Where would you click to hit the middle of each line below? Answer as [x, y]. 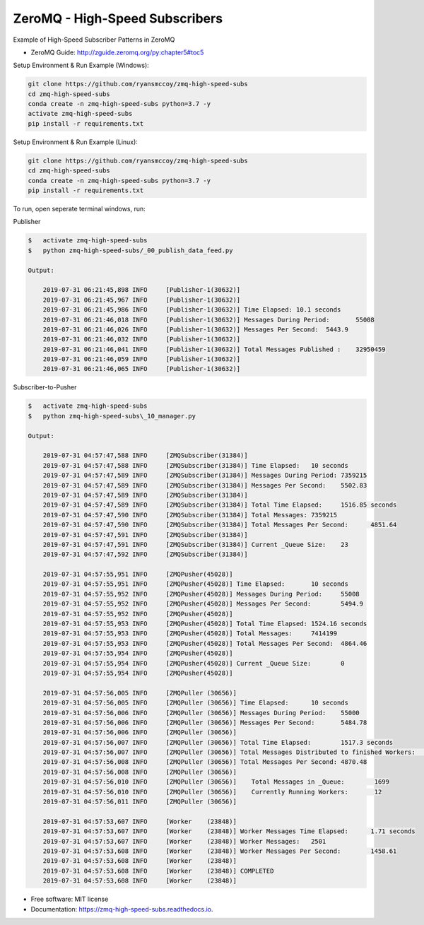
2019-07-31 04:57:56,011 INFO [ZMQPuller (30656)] [140, 802]
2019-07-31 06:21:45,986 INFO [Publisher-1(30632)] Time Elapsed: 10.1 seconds [192, 310]
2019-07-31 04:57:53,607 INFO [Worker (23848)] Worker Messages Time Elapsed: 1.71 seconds [229, 831]
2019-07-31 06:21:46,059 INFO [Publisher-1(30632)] [142, 359]
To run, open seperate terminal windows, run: [79, 209]
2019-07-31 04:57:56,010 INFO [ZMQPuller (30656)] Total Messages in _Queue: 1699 [216, 782]
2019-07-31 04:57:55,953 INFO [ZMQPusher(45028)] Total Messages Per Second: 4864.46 [205, 643]
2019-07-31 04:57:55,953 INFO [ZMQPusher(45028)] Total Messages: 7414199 [190, 634]
